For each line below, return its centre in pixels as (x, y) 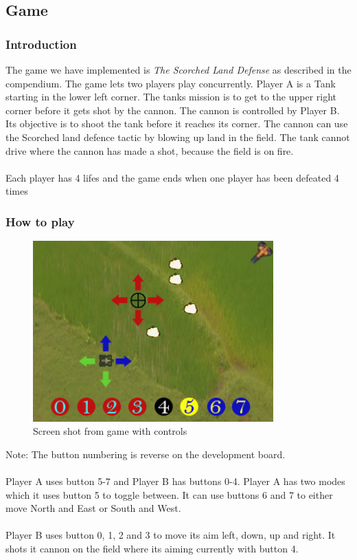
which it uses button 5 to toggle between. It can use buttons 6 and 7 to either (169, 494)
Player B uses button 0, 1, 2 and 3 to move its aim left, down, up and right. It (171, 535)
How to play (40, 221)
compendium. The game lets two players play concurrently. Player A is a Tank (171, 83)
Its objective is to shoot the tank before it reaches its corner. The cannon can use (177, 123)
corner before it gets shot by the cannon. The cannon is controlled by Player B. (173, 110)
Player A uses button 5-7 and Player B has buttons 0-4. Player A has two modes (175, 481)
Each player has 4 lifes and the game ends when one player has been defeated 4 (172, 177)
